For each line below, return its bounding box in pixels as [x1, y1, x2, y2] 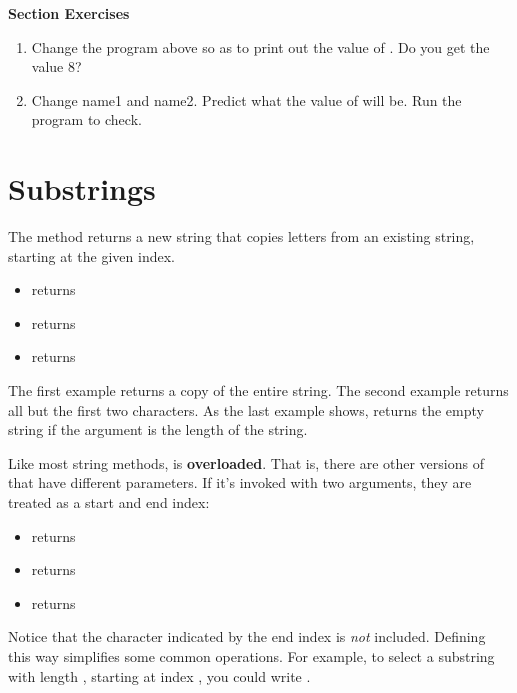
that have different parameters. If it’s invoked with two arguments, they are [8, 472, 472, 493]
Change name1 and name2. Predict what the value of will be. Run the [31, 89, 462, 110]
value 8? [31, 56, 82, 77]
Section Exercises [8, 3, 130, 23]
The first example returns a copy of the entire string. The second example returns [8, 380, 509, 401]
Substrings [8, 168, 156, 209]
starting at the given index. [8, 245, 175, 266]
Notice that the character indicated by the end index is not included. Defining [8, 626, 486, 647]
